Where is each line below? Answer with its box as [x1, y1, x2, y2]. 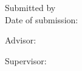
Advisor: [5, 34, 36, 47]
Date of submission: [5, 13, 78, 26]
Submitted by [5, 1, 56, 14]
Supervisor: [5, 54, 47, 67]
